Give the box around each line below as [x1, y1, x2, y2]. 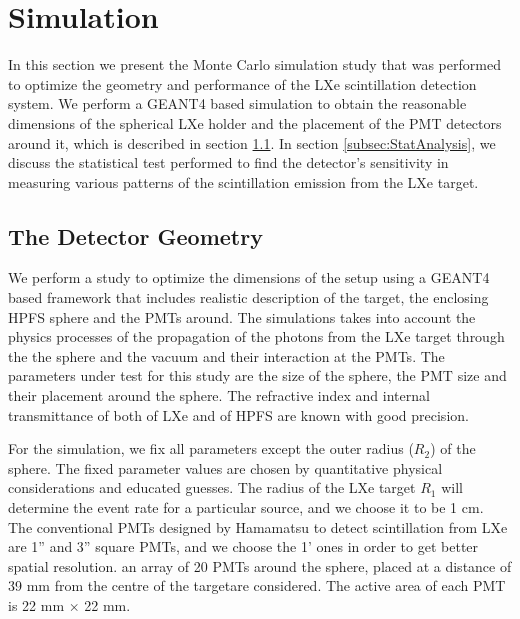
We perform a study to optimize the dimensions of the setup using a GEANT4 [8, 267, 490, 288]
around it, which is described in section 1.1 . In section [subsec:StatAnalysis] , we [8, 132, 496, 153]
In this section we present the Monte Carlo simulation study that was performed [8, 54, 501, 75]
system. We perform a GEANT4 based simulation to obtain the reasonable [8, 93, 467, 114]
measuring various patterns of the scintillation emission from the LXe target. [8, 171, 479, 192]
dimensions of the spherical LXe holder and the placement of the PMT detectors [8, 112, 502, 133]
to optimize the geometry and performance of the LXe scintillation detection [8, 73, 477, 94]
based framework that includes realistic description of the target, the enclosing [8, 287, 489, 308]
